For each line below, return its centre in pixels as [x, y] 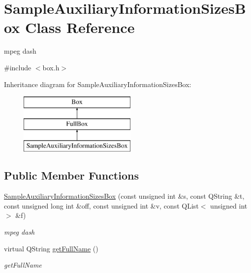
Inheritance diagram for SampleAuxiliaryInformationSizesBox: [98, 84]
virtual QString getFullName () [51, 248]
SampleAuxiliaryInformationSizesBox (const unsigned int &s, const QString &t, [124, 196]
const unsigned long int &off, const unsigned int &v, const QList [101, 205]
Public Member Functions [71, 175]
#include [18, 67]
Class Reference [80, 27]
